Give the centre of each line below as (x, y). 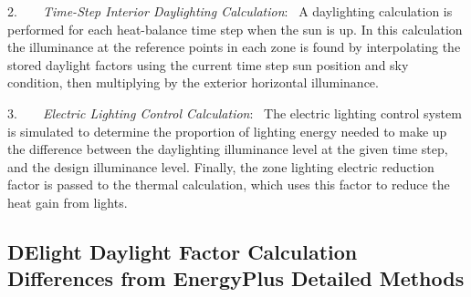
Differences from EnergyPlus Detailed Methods (236, 278)
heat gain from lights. (68, 202)
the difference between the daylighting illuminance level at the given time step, (228, 149)
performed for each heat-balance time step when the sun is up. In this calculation (235, 29)
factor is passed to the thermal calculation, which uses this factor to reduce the (229, 184)
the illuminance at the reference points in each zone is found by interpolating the (234, 47)
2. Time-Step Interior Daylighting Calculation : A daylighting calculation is (230, 11)
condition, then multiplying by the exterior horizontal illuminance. (193, 82)
